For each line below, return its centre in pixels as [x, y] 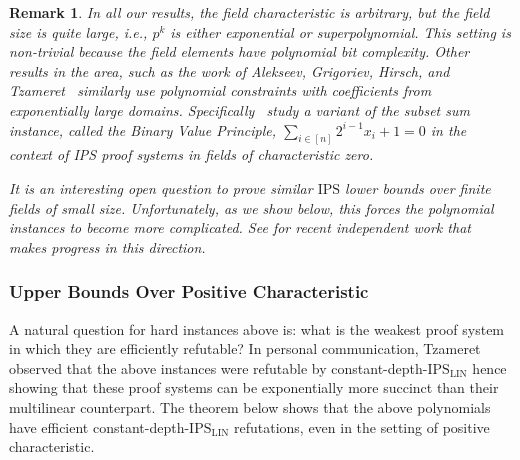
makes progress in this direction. [107, 246]
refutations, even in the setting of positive [361, 426]
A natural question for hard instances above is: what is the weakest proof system [257, 328]
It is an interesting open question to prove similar [161, 188]
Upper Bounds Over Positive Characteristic [189, 291]
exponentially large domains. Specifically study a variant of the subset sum [239, 109]
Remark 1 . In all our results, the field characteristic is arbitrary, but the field [249, 12]
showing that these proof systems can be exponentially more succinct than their [254, 387]
